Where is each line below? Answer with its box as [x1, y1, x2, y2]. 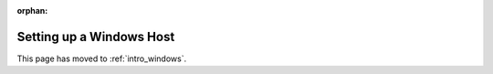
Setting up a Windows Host [16, 28, 175, 45]
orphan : [16, 5, 48, 16]
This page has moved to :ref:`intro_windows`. [16, 53, 187, 64]
